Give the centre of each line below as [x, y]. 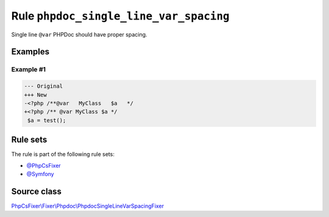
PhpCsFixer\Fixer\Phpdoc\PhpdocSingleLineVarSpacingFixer [88, 206]
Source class [37, 191]
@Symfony [40, 174]
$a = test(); [47, 120]
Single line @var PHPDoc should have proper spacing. [79, 34]
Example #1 [28, 69]
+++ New [35, 95]
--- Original [44, 86]
